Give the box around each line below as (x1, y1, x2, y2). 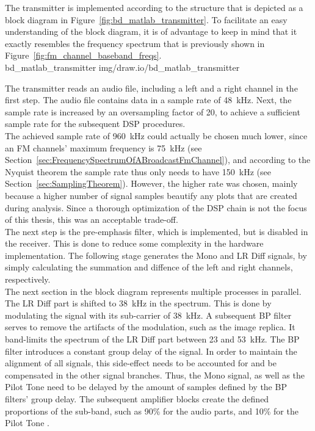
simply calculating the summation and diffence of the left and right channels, (5, 261, 293, 273)
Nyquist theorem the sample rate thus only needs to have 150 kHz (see (5, 165, 271, 178)
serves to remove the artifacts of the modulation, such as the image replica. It (5, 321, 295, 333)
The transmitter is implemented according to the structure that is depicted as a (5, 1, 303, 13)
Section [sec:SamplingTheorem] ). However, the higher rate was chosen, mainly (5, 177, 298, 190)
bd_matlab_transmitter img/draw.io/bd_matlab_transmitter (5, 60, 240, 73)
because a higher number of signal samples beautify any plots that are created (5, 189, 297, 201)
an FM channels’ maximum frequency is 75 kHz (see (5, 141, 202, 154)
